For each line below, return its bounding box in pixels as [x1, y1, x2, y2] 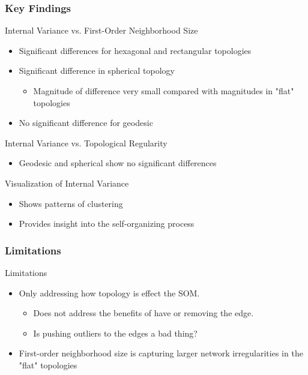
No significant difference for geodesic [19, 116, 153, 129]
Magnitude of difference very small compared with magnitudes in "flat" [33, 85, 294, 97]
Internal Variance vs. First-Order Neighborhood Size [5, 24, 198, 37]
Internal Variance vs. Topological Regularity [5, 136, 168, 149]
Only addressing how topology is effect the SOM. [19, 286, 200, 299]
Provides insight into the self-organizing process [19, 217, 195, 230]
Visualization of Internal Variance [5, 176, 129, 189]
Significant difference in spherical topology [19, 64, 175, 77]
